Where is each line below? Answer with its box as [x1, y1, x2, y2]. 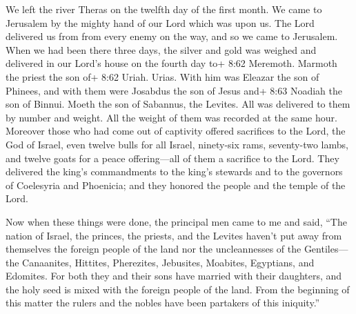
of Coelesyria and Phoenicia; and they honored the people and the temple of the [6, 177, 346, 192]
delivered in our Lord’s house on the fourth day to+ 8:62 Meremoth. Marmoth [6, 56, 337, 70]
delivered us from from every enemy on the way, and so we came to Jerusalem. [6, 29, 338, 43]
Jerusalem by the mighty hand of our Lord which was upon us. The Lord [6, 15, 315, 30]
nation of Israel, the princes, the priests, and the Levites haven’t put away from [6, 228, 342, 242]
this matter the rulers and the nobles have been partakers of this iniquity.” [6, 295, 320, 310]
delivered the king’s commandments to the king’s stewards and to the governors [6, 164, 343, 179]
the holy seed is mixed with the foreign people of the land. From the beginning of [6, 282, 350, 296]
